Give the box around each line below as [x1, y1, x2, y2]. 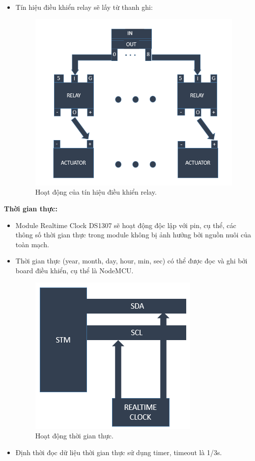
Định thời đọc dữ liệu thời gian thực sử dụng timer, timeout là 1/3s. [15, 447, 222, 457]
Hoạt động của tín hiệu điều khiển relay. [35, 187, 157, 197]
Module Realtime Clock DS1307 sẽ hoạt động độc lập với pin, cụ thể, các [15, 220, 236, 230]
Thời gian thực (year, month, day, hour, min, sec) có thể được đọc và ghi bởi [15, 256, 248, 266]
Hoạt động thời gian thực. [35, 431, 113, 441]
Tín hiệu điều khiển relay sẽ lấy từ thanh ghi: [15, 2, 153, 12]
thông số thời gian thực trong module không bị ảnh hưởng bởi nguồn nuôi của [15, 230, 252, 240]
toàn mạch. [15, 239, 49, 249]
